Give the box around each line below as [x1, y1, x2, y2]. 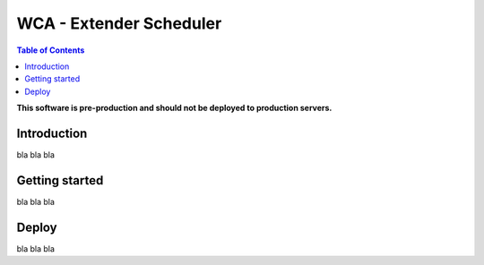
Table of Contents [16, 45, 85, 56]
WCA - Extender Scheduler [16, 13, 222, 33]
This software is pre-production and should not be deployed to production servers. [16, 103, 333, 114]
